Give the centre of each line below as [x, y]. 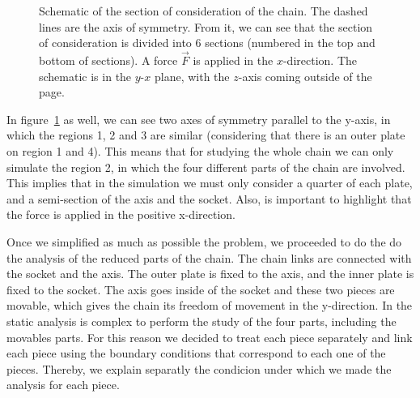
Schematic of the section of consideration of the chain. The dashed [204, 11]
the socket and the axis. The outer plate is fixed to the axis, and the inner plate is [210, 274]
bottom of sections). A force [108, 60]
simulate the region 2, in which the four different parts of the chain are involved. [206, 167]
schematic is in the [85, 76]
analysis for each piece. [63, 385]
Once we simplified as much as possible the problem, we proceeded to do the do [204, 241]
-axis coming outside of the [305, 76]
